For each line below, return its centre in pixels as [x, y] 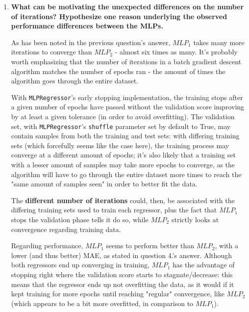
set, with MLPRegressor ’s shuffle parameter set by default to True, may [121, 126]
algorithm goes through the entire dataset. [75, 81]
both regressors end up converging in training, [80, 265]
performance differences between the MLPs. [87, 26]
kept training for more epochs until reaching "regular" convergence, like [118, 294]
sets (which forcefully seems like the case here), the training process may [120, 145]
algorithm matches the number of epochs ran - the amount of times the [118, 71]
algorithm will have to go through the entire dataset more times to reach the [126, 174]
